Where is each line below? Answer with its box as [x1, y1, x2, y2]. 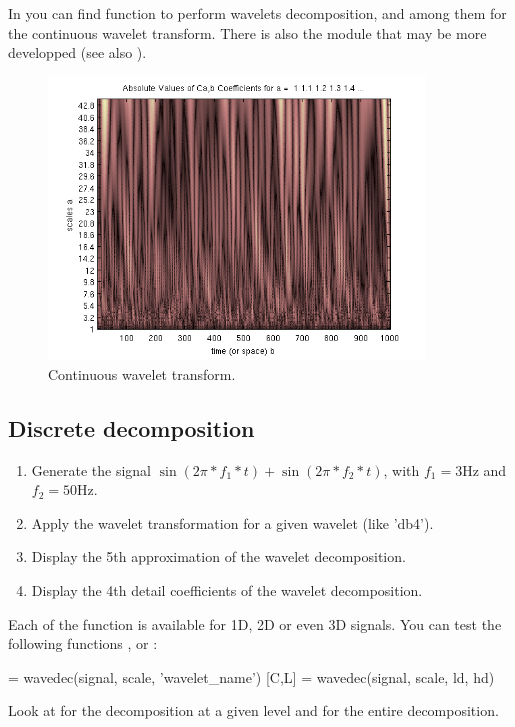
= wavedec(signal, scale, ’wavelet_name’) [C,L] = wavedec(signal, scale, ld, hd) [8, 666, 495, 687]
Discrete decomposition [8, 412, 255, 443]
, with [383, 459, 420, 480]
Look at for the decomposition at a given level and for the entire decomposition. [8, 700, 499, 721]
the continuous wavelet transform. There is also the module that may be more [8, 22, 487, 43]
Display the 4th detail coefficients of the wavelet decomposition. [31, 580, 423, 600]
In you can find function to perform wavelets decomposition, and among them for [8, 3, 507, 23]
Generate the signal [31, 459, 152, 480]
